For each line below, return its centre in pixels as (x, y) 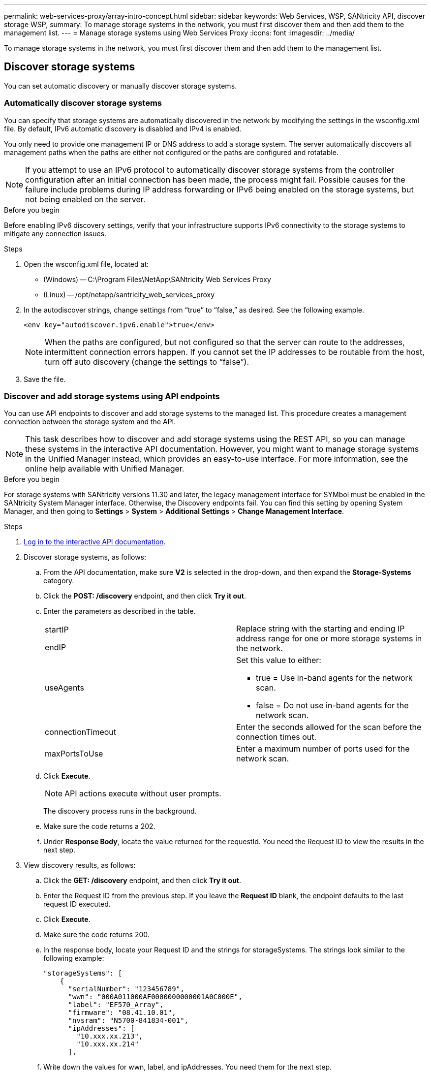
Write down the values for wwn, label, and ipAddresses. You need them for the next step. (187, 1067)
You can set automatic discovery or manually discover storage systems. (121, 86)
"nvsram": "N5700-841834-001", (128, 1021)
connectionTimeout (81, 732)
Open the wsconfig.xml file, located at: (86, 264)
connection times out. (277, 737)
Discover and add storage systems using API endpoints (112, 396)
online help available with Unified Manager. (105, 469)
